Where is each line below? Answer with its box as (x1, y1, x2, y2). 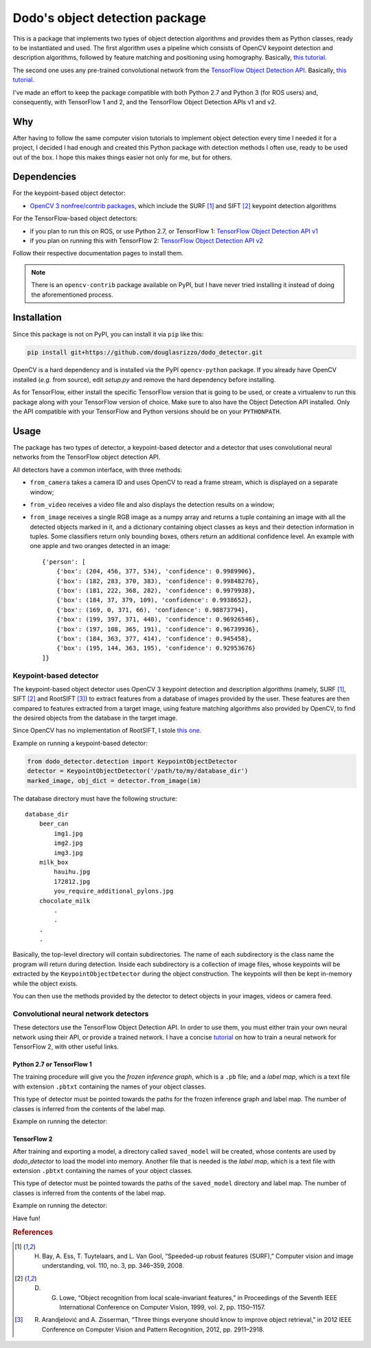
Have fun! (12, 1214, 41, 1222)
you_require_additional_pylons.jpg (54, 887, 174, 895)
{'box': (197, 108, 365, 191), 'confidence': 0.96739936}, (56, 625, 260, 633)
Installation (12, 312, 62, 323)
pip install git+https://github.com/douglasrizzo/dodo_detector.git (27, 348, 263, 356)
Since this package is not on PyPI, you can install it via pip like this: (12, 330, 204, 338)
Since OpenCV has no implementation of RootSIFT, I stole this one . (12, 727, 202, 735)
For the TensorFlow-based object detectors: (12, 214, 138, 222)
